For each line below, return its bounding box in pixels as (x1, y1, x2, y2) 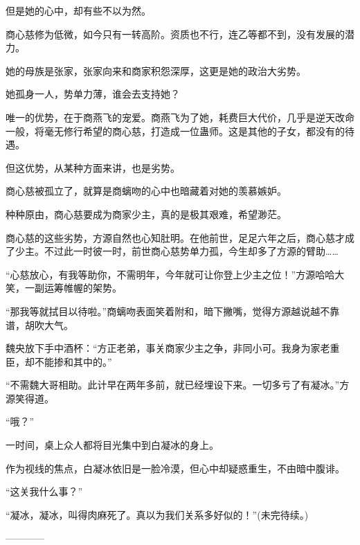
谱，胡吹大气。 (6, 317, 73, 332)
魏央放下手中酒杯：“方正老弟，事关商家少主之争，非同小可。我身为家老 (6, 341, 330, 355)
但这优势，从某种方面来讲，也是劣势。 (6, 160, 180, 175)
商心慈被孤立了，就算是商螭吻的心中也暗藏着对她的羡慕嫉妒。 (6, 184, 287, 198)
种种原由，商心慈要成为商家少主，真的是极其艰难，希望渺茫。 (6, 206, 287, 221)
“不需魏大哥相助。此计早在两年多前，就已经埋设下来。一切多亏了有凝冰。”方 (6, 377, 350, 392)
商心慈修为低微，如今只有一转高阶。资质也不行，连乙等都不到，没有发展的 (6, 26, 345, 41)
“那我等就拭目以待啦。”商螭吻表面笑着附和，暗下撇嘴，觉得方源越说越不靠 (6, 303, 340, 318)
